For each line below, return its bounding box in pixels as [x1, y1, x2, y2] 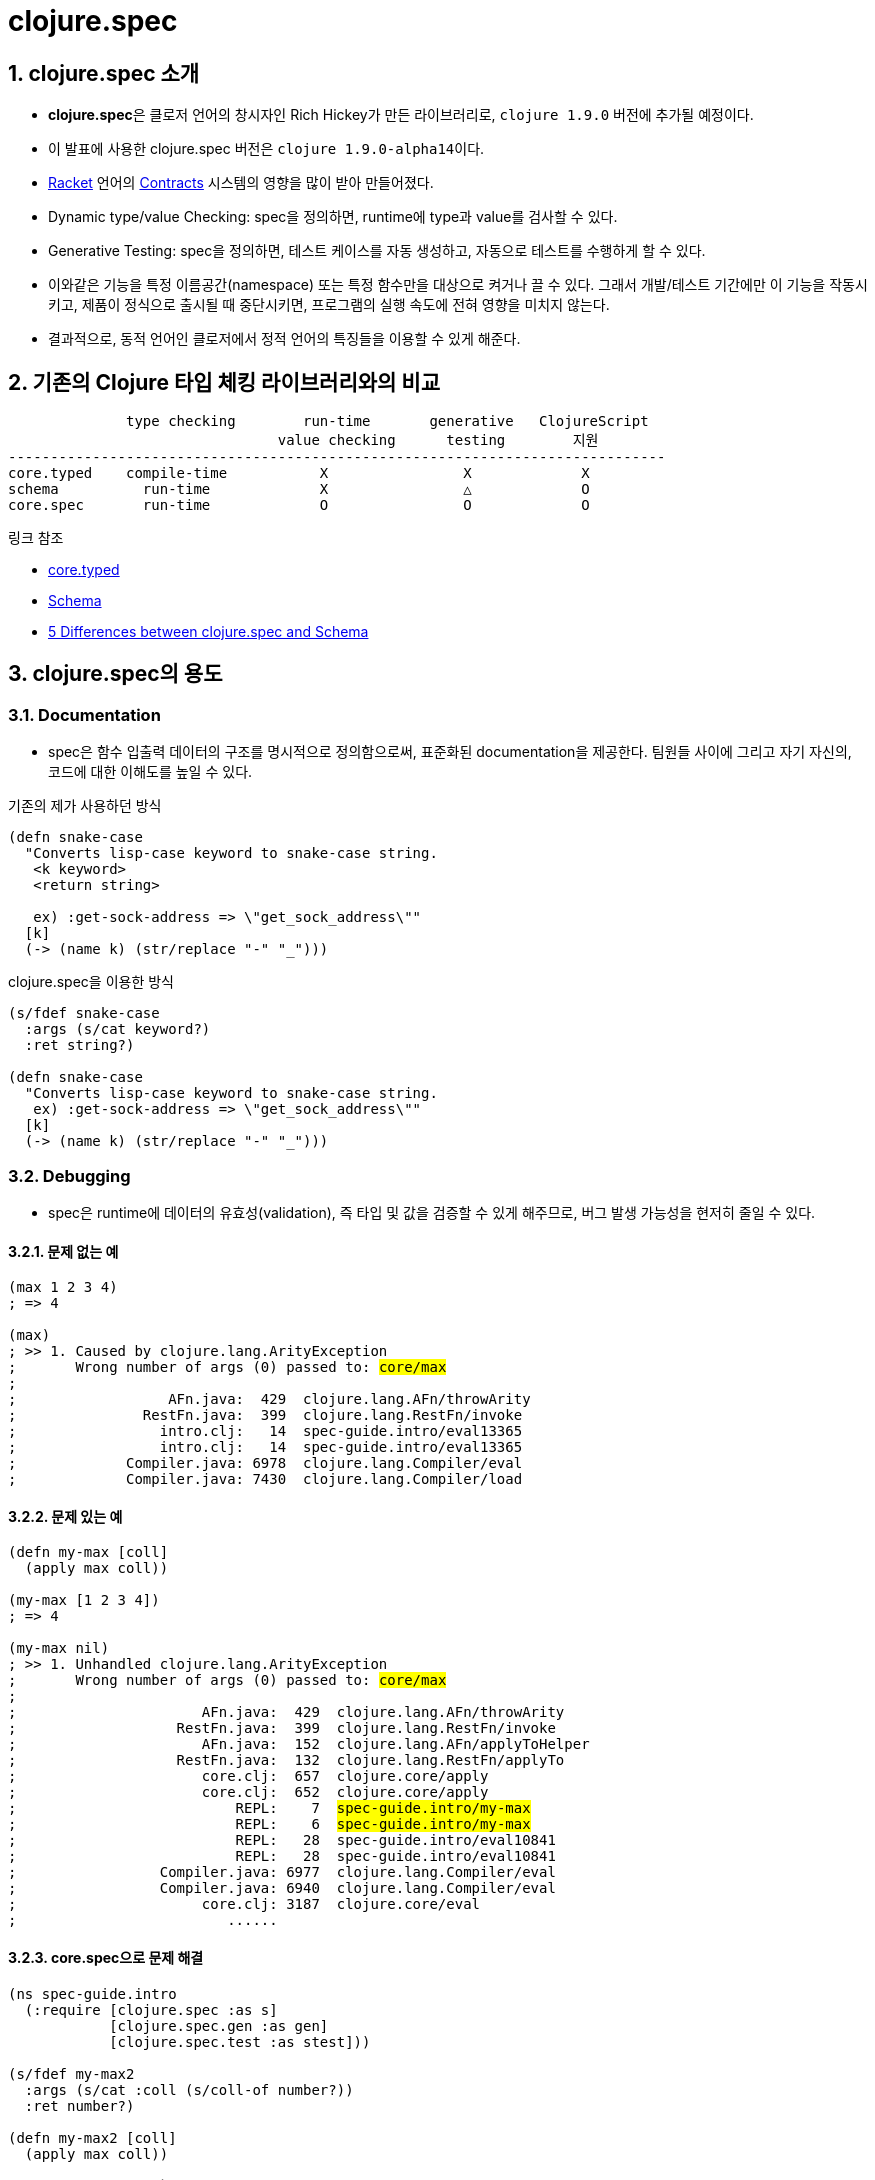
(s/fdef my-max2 [8, 2065, 135, 2082]
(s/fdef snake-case [8, 1005, 160, 1022]
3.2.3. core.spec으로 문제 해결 [8, 1949, 204, 1967]
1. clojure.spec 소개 [8, 60, 200, 86]
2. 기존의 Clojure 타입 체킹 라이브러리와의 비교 [8, 369, 440, 395]
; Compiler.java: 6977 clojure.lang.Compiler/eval [8, 1864, 556, 1881]
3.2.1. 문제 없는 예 [8, 1242, 119, 1260]
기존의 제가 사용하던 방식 [8, 797, 162, 815]
